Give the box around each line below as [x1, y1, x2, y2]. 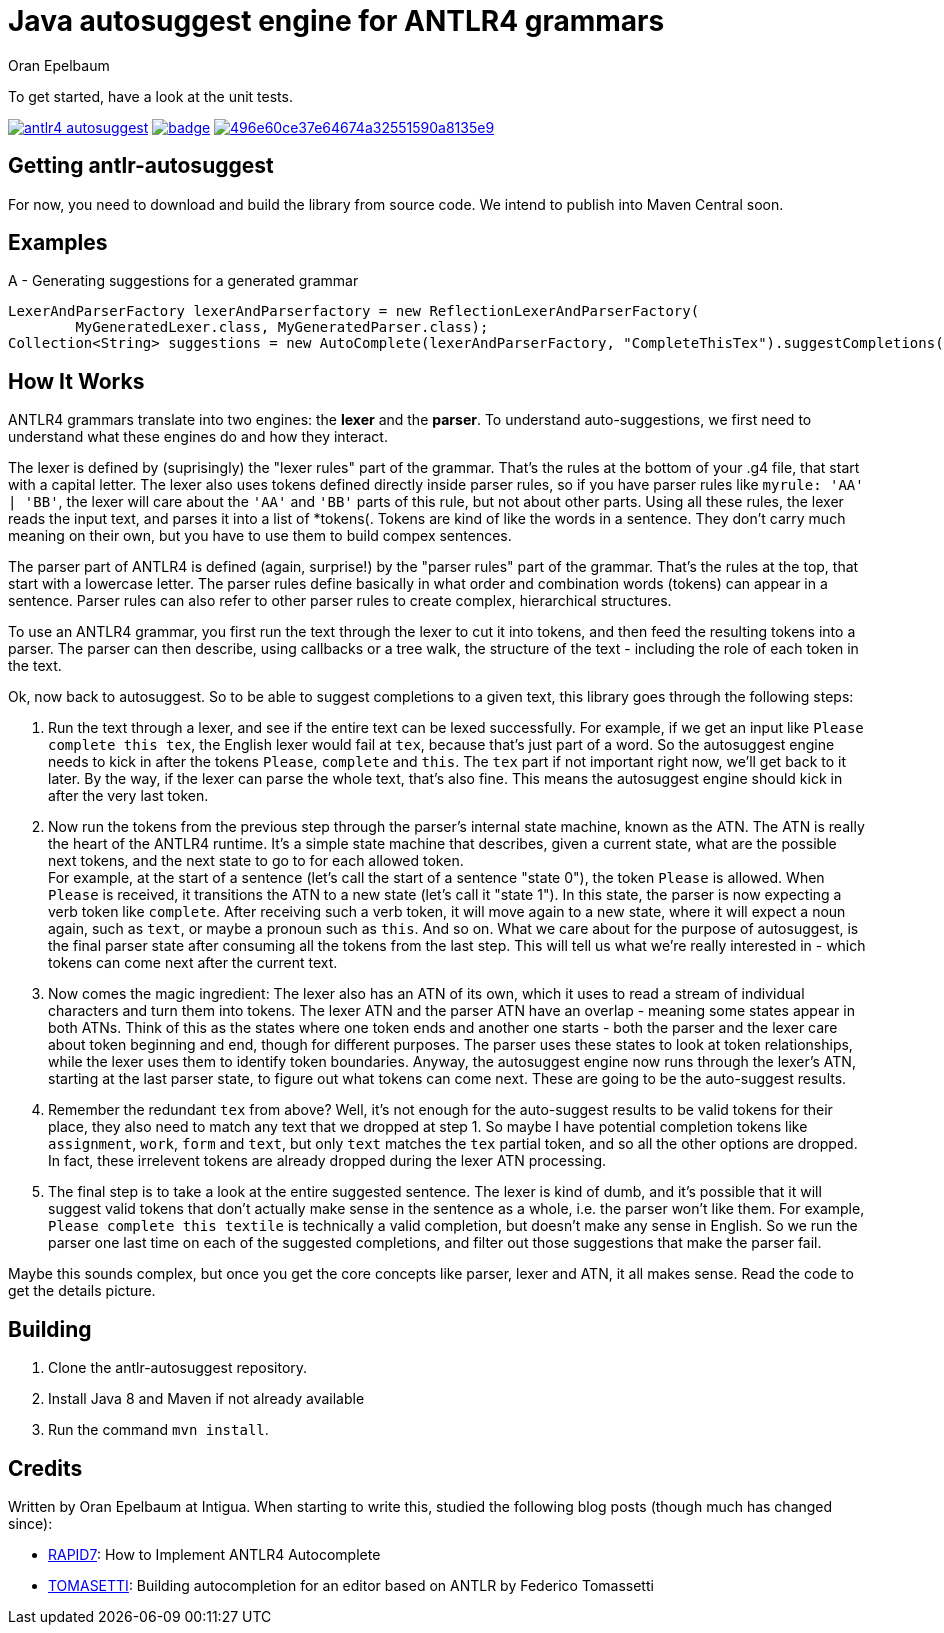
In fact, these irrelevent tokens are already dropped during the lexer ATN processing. [48, 1152, 606, 1170]
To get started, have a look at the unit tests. [8, 87, 293, 105]
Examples [8, 230, 108, 256]
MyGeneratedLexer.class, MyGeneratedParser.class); [75, 319, 489, 336]
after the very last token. [48, 787, 209, 805]
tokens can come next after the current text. [48, 954, 338, 972]
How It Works [8, 368, 145, 394]
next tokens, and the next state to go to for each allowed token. [48, 852, 464, 870]
